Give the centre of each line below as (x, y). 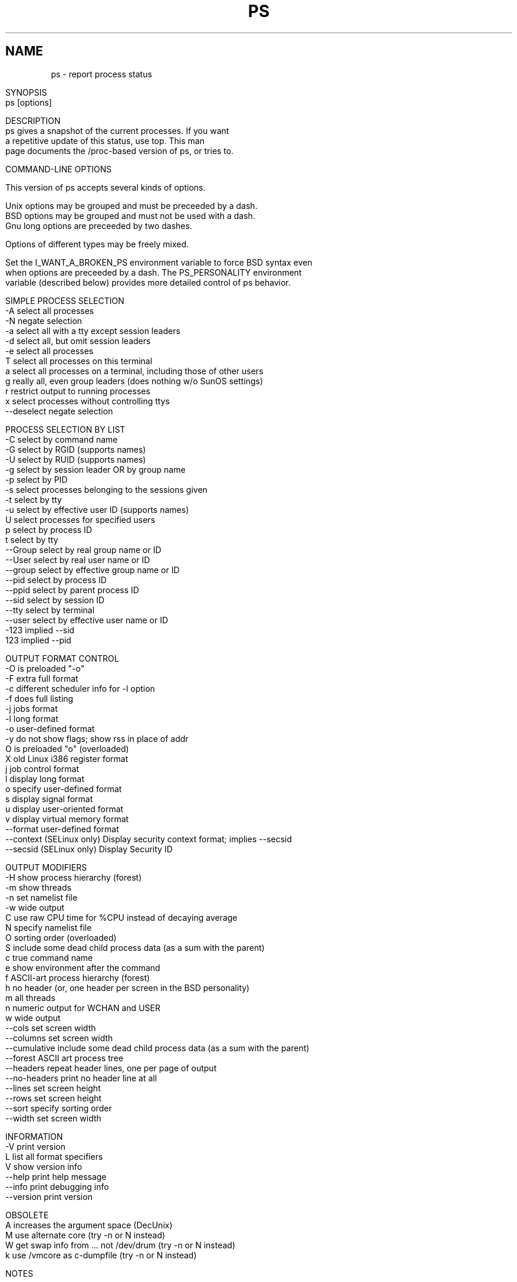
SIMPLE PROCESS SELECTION (65, 300)
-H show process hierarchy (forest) (74, 877)
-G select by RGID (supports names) (76, 449)
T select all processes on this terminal (79, 361)
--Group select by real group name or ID (83, 550)
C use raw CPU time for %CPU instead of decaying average (121, 917)
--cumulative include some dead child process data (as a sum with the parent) (157, 1048)
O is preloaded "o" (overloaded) (67, 748)
